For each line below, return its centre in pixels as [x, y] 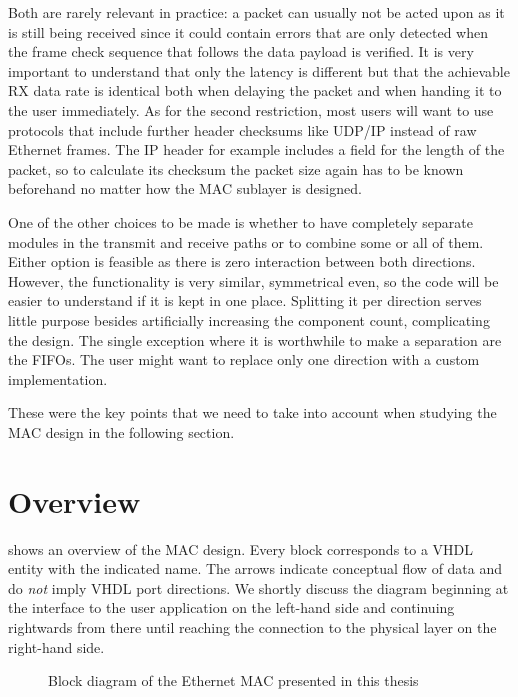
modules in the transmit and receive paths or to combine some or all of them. [246, 241]
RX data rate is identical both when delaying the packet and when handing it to [255, 90]
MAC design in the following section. [121, 431]
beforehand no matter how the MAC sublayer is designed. [185, 188]
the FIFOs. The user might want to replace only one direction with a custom [244, 359]
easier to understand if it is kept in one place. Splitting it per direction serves [245, 300]
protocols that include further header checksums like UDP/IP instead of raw [242, 129]
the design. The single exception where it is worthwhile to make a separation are [255, 339]
